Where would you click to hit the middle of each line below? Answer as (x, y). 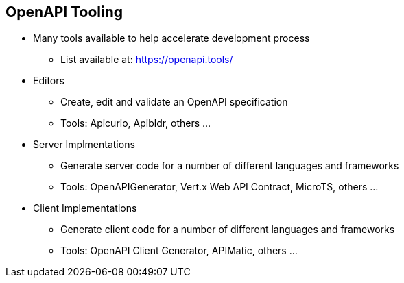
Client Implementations (85, 208)
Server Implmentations (84, 145)
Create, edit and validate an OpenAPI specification (174, 102)
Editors (49, 81)
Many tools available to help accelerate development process (171, 38)
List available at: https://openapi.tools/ (147, 60)
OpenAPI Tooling (64, 12)
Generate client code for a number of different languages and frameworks (228, 230)
